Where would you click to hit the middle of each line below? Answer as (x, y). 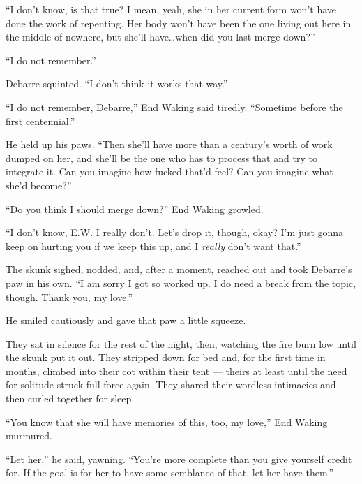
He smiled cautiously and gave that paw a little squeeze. (126, 320)
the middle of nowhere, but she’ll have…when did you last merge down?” (160, 37)
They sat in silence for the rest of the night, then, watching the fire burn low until (181, 343)
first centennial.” (40, 120)
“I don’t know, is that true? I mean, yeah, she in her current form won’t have (171, 9)
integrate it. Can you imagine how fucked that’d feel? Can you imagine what (169, 171)
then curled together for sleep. (70, 398)
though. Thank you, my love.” (69, 296)
